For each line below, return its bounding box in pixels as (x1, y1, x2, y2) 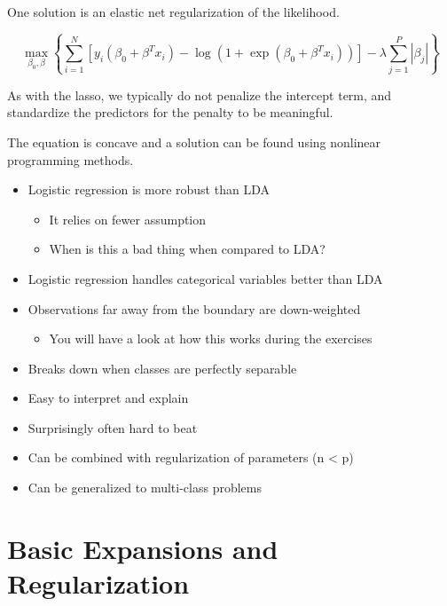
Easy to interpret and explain (27, 389, 189, 407)
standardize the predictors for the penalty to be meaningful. (7, 103, 333, 122)
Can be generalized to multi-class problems (27, 478, 262, 497)
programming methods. (7, 150, 134, 169)
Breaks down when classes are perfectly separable (27, 358, 297, 377)
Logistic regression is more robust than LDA (27, 180, 270, 199)
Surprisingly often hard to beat (27, 418, 198, 437)
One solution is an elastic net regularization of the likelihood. (7, 3, 340, 20)
